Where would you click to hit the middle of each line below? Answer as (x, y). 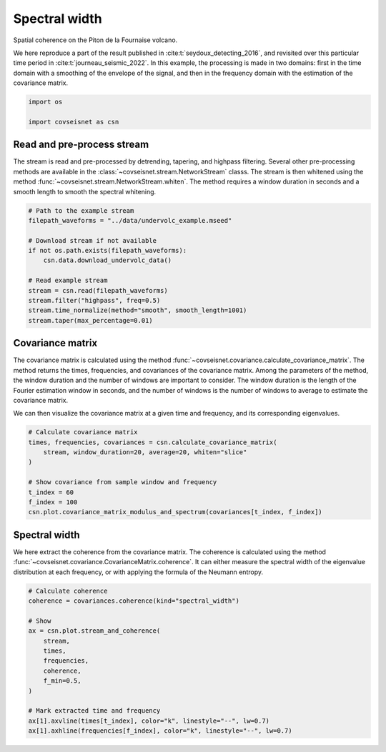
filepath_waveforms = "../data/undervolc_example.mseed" (130, 220)
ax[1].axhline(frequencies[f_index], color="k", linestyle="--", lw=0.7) (160, 731)
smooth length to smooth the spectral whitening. (85, 191)
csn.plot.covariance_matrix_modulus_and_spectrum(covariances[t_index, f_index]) (175, 512)
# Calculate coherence (68, 591)
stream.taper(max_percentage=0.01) (90, 320)
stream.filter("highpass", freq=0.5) (94, 301)
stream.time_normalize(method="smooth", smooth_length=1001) (138, 310)
